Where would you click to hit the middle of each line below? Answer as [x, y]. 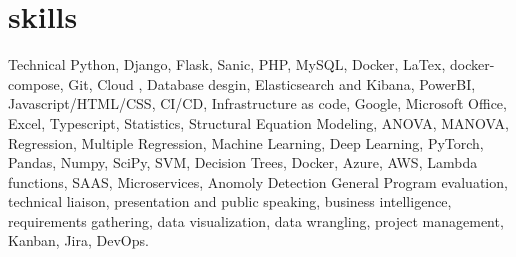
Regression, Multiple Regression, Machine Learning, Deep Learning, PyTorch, [246, 142]
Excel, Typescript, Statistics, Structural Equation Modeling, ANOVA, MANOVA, [258, 122]
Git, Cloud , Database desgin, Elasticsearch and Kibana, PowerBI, [272, 83]
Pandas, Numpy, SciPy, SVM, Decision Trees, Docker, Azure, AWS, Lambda [243, 162]
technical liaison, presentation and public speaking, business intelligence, [230, 201]
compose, [36, 83]
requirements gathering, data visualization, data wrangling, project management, [256, 220]
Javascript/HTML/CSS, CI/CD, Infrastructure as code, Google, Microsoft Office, [257, 103]
